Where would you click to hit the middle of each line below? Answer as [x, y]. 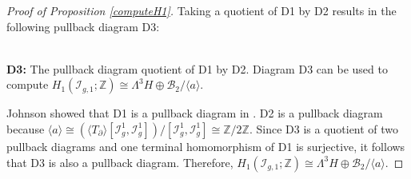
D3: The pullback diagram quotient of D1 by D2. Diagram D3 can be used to [197, 68]
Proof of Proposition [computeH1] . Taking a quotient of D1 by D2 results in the [202, 10]
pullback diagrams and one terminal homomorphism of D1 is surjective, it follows [206, 146]
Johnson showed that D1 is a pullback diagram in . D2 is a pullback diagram [195, 113]
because [26, 128]
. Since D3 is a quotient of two [324, 128]
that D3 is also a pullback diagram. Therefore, [120, 162]
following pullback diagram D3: [83, 26]
